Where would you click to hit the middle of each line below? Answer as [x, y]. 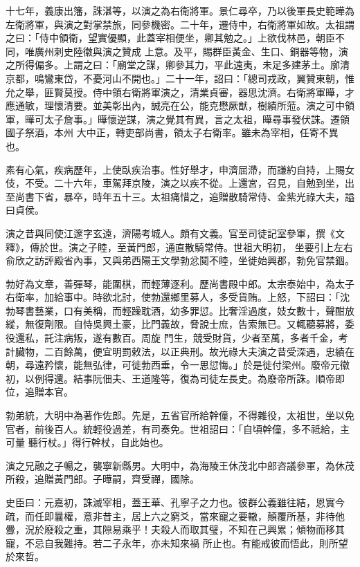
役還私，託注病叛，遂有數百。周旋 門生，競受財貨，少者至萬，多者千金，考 [177, 338]
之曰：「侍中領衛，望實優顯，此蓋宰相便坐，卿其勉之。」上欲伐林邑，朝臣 [170, 38]
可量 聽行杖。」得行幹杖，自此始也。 [87, 442]
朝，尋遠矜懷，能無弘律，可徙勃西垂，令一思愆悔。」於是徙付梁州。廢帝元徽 [178, 365]
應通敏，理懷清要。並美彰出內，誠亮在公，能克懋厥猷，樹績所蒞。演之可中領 [180, 105]
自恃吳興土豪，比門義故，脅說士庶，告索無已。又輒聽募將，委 [214, 324]
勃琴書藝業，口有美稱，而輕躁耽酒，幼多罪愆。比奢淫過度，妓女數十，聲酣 [175, 310]
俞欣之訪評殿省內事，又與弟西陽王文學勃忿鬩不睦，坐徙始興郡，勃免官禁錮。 [180, 260]
